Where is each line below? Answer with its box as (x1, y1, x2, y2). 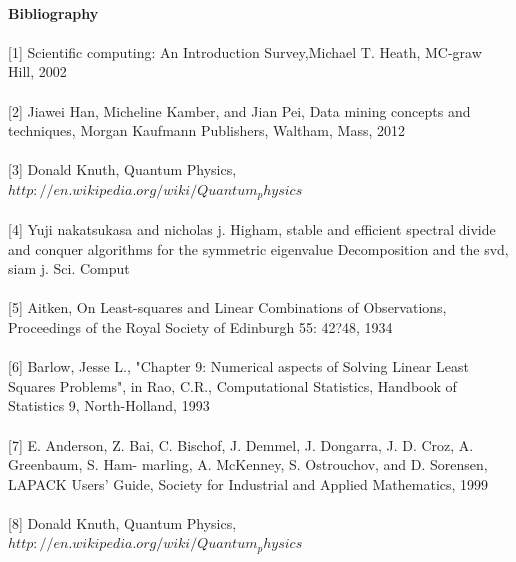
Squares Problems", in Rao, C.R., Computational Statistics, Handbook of (8, 375, 457, 396)
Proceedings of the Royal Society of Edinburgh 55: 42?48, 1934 (8, 316, 393, 337)
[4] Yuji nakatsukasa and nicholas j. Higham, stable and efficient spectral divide (8, 218, 496, 239)
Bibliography (8, 2, 99, 23)
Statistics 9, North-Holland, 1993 (8, 395, 210, 416)
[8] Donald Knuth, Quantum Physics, (8, 512, 237, 533)
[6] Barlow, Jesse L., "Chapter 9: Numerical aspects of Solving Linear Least (8, 356, 469, 377)
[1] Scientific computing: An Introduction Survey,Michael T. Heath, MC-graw (8, 41, 482, 62)
